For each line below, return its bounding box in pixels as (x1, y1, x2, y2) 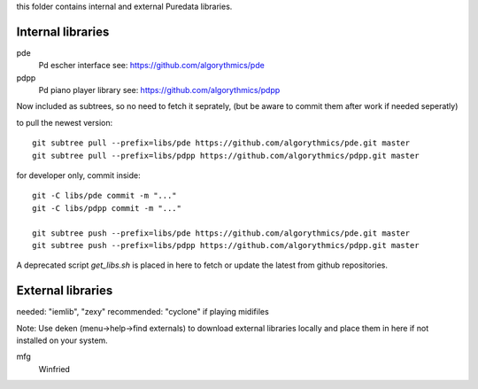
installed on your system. (16, 335, 108, 346)
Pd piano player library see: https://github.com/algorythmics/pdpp (38, 85, 281, 96)
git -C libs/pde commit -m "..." (32, 191, 177, 201)
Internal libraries (16, 24, 110, 39)
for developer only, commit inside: (16, 170, 141, 181)
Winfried (38, 363, 71, 374)
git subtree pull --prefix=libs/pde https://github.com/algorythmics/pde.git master (32, 138, 411, 148)
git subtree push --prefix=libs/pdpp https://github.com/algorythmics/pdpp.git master (32, 240, 420, 250)
